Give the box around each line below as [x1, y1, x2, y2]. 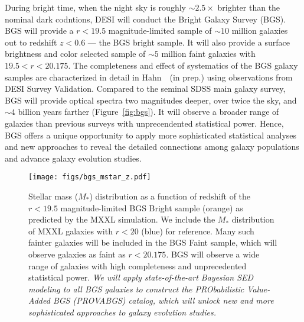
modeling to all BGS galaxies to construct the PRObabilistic [28, 282, 244, 295]
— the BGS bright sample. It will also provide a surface [87, 36, 290, 48]
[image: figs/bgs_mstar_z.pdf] [28, 173, 151, 182]
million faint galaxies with [161, 47, 256, 60]
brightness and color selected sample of [5, 47, 146, 60]
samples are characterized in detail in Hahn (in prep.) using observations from [5, 70, 293, 83]
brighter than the [217, 1, 280, 13]
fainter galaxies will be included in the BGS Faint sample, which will [28, 236, 277, 249]
